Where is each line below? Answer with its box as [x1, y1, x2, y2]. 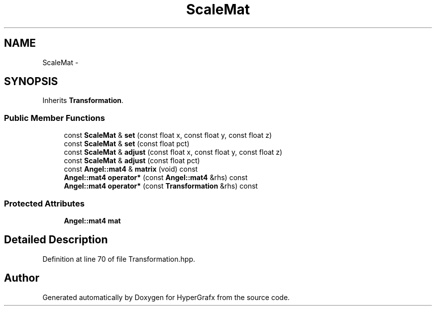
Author [4, 272, 39, 285]
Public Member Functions [4, 112, 105, 123]
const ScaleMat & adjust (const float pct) [64, 156, 200, 165]
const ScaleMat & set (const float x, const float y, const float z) [64, 131, 272, 140]
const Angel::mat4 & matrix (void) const [64, 165, 198, 174]
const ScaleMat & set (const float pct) [64, 139, 190, 148]
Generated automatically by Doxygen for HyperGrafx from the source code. [42, 293, 290, 302]
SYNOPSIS [4, 75, 58, 88]
